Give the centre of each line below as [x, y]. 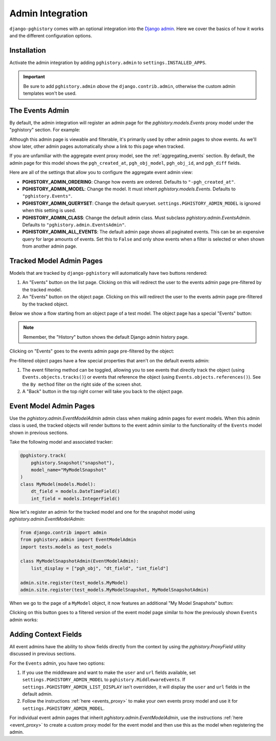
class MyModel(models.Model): [58, 484]
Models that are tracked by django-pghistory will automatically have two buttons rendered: [108, 273]
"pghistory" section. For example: [45, 130]
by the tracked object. [45, 304]
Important [34, 77]
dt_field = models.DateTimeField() [75, 492]
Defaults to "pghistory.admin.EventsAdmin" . [74, 225]
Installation [28, 50]
